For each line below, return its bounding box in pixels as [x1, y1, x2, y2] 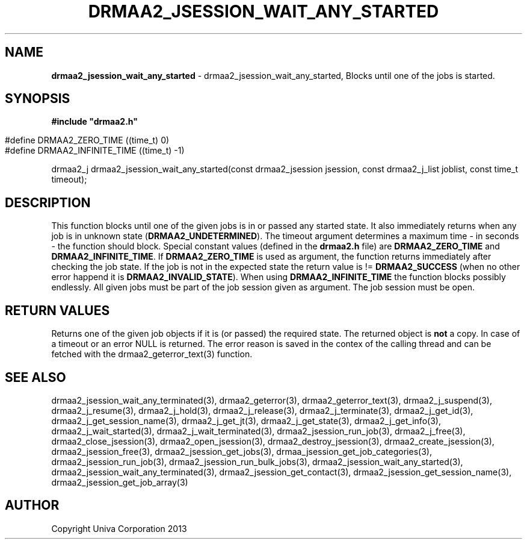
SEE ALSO [5, 369, 66, 385]
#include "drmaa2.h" [51, 116, 138, 127]
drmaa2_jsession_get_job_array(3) [51, 477, 188, 487]
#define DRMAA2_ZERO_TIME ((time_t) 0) [5, 135, 170, 146]
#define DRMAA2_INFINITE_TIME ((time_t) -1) [5, 145, 185, 156]
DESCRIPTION [5, 195, 91, 210]
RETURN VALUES [5, 302, 110, 318]
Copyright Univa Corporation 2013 [51, 523, 187, 534]
